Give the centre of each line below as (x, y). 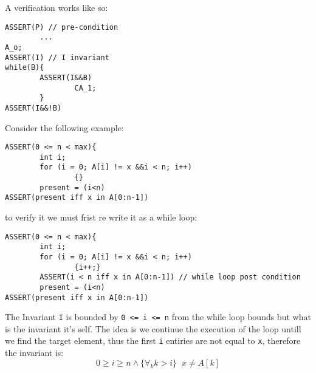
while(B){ (25, 68)
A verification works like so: (57, 7)
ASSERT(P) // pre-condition (62, 27)
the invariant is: (34, 353)
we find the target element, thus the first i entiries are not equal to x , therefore (153, 340)
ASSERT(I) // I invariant (57, 57)
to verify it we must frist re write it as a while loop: (101, 217)
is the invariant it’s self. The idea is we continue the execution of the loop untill (153, 328)
